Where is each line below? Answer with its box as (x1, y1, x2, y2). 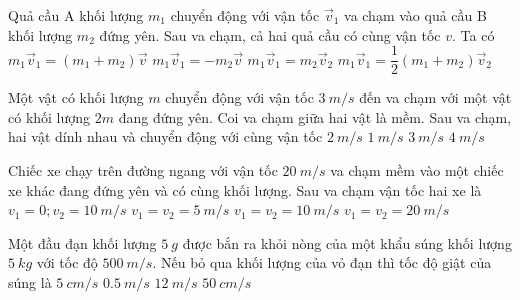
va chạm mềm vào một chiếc (330, 160, 504, 181)
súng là (8, 272, 52, 292)
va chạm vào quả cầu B (344, 5, 487, 25)
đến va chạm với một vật (359, 87, 512, 108)
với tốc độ (36, 252, 98, 273)
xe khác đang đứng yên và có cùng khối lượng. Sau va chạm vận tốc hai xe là (8, 179, 482, 200)
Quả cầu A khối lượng (8, 5, 144, 25)
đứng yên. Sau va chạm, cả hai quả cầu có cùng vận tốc (99, 24, 441, 45)
